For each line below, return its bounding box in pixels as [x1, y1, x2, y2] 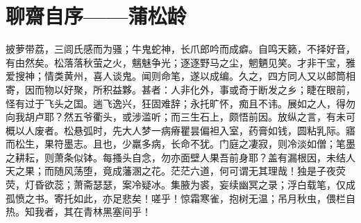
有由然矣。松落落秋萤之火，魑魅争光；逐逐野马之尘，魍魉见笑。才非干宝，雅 [6, 55, 355, 69]
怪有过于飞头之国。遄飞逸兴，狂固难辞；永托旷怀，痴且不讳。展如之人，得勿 [6, 96, 355, 110]
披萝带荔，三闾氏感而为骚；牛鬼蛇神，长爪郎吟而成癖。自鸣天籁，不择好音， [6, 42, 355, 56]
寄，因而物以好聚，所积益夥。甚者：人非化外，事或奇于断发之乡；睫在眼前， [6, 82, 355, 96]
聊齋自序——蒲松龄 [6, 1, 187, 30]
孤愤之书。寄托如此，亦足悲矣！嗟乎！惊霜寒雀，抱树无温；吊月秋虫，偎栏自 [6, 190, 355, 205]
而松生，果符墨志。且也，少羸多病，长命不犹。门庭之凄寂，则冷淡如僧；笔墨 [6, 136, 355, 151]
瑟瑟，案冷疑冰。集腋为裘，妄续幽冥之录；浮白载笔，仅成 [92, 177, 355, 192]
